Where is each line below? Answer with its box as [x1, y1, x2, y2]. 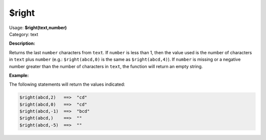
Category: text [9, 31, 38, 37]
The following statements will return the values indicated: [9, 81, 126, 87]
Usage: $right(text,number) [9, 25, 67, 31]
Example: [9, 72, 29, 78]
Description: [9, 40, 35, 46]
